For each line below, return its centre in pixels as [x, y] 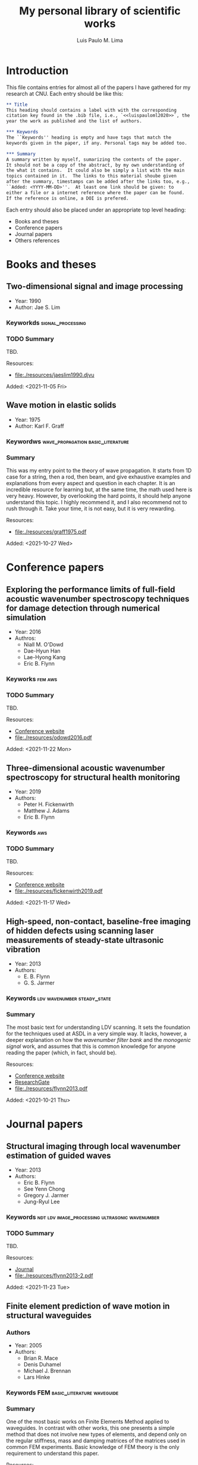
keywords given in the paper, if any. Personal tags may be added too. [97, 143]
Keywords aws [27, 832]
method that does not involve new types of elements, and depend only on [97, 1435]
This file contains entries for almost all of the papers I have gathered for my [98, 87]
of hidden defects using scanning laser [80, 931]
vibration [23, 949]
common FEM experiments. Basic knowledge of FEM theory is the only [93, 1447]
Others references [37, 240]
